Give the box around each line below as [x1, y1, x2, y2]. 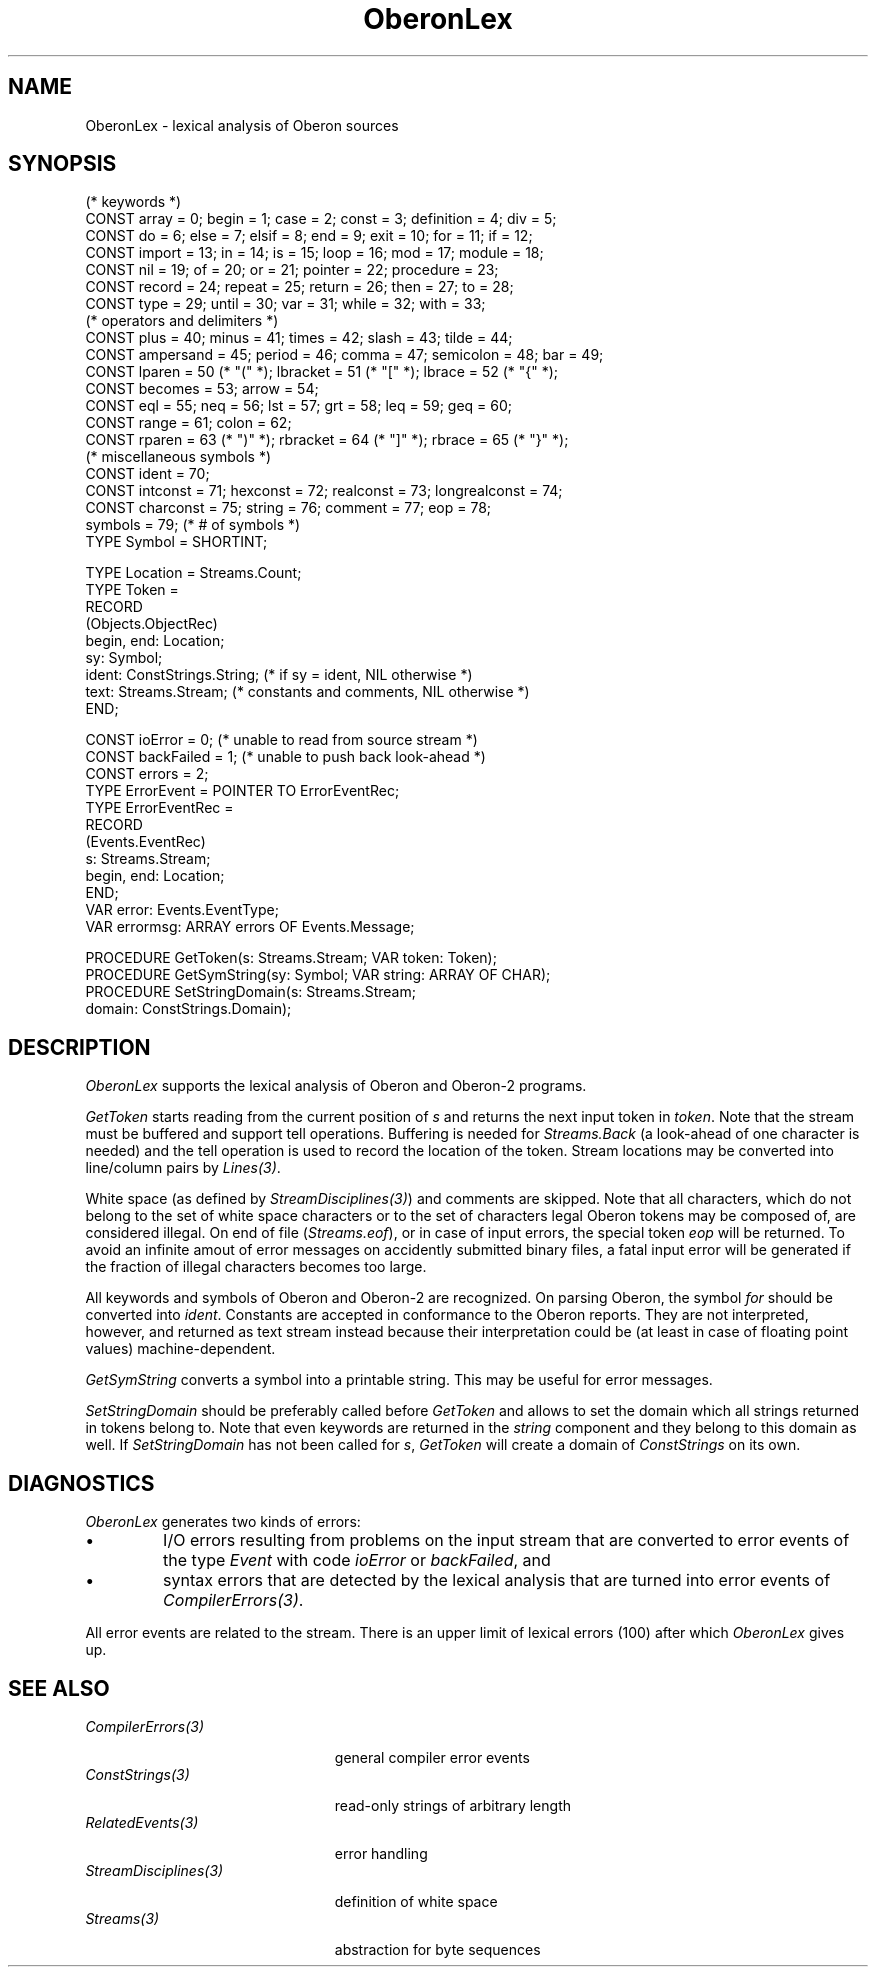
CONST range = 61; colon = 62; [85, 414, 292, 432]
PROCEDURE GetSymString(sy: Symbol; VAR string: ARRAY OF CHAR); [85, 966, 551, 984]
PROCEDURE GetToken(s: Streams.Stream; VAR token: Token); [85, 949, 497, 967]
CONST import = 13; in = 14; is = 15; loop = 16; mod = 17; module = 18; [85, 244, 544, 262]
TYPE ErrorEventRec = [85, 799, 234, 817]
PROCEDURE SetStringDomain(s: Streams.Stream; [85, 983, 416, 1001]
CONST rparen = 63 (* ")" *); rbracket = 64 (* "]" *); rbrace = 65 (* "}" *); [85, 431, 569, 449]
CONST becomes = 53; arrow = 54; [85, 380, 319, 398]
